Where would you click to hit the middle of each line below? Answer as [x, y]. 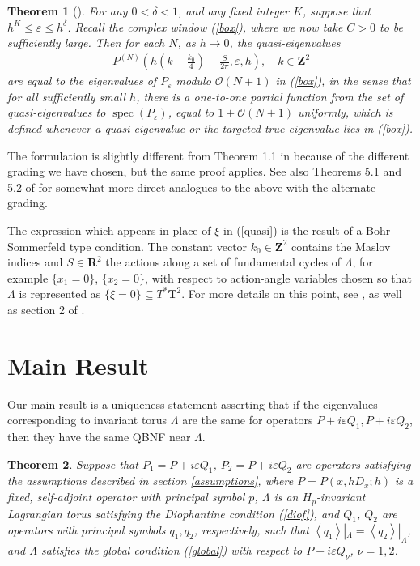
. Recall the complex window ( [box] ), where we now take [205, 26]
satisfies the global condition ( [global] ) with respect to [172, 550]
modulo [193, 81]
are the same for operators [248, 420]
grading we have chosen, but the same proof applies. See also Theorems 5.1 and [204, 171]
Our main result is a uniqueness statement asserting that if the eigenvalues [193, 404]
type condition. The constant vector [158, 246]
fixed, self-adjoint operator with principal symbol [126, 497]
